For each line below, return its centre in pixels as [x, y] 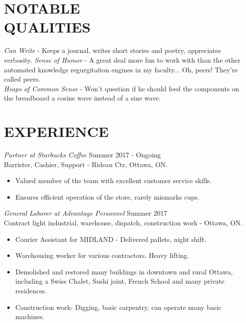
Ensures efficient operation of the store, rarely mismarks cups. [107, 196]
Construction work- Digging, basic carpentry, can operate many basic [118, 307]
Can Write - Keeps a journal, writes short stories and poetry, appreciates [113, 50]
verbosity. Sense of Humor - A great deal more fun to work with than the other [122, 59]
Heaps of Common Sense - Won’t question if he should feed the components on [122, 88]
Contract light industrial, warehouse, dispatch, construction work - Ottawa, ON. [123, 222]
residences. [31, 290]
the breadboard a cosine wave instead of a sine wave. [82, 98]
